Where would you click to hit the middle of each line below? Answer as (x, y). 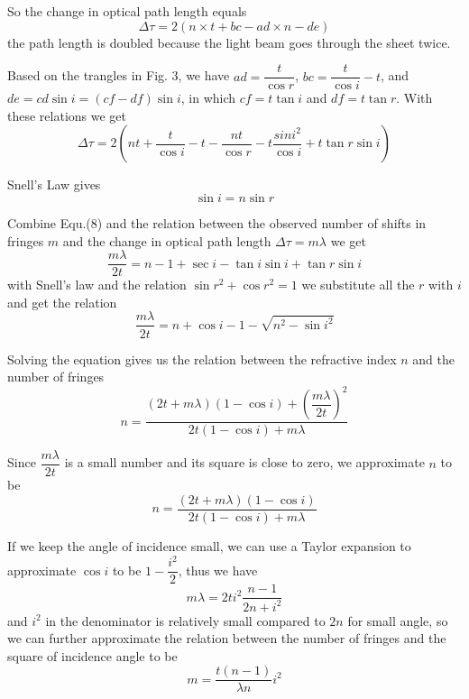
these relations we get (67, 115)
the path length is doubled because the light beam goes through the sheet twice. (229, 42)
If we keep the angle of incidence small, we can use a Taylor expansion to (209, 545)
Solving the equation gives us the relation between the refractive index (202, 359)
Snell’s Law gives (54, 184)
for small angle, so (398, 620)
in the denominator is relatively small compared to (185, 620)
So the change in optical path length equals (127, 11)
